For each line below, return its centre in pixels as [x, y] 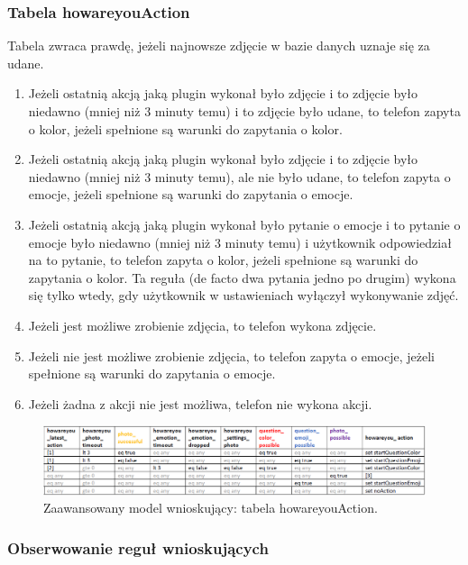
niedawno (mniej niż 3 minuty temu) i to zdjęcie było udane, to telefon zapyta [244, 111]
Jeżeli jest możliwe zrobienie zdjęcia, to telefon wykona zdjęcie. [202, 325]
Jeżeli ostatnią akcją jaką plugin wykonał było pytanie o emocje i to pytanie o [244, 224]
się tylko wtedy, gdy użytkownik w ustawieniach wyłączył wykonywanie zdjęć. [243, 295]
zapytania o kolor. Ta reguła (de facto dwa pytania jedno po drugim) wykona [242, 277]
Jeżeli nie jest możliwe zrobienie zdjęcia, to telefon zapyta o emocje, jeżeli [231, 355]
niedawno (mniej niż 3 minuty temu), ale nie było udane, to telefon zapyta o [239, 176]
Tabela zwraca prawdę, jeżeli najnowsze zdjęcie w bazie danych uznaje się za [219, 46]
